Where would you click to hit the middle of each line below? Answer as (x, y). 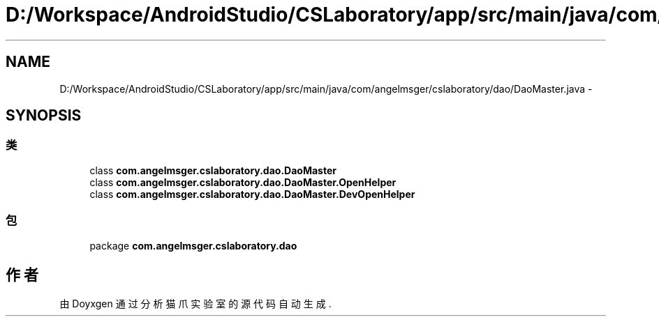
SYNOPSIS (44, 116)
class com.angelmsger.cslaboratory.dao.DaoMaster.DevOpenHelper (252, 194)
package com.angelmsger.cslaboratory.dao (193, 245)
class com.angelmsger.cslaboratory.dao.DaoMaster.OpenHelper (243, 182)
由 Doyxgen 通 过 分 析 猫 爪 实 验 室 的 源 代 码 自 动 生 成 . (195, 304)
